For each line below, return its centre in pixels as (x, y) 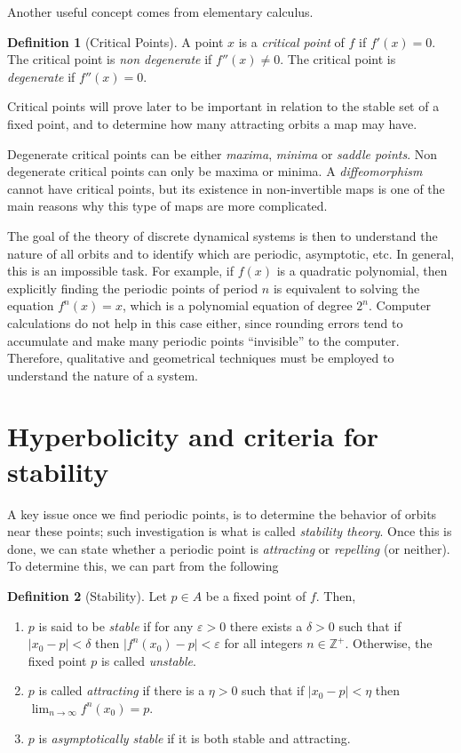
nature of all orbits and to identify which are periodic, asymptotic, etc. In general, (231, 253)
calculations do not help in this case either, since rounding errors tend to (205, 322)
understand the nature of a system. (103, 375)
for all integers (263, 643)
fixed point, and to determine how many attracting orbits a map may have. (212, 123)
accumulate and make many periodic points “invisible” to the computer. (203, 340)
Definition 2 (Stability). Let (87, 595)
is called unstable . (148, 660)
